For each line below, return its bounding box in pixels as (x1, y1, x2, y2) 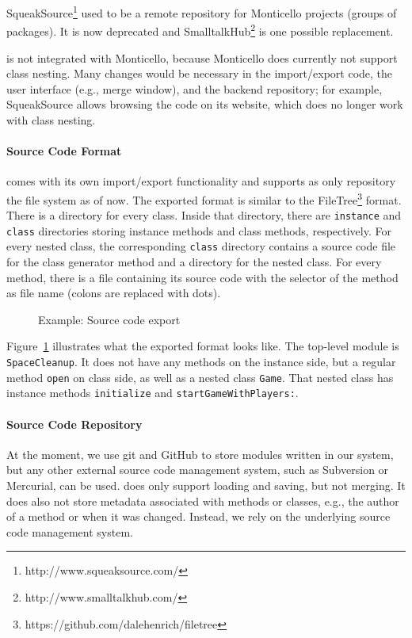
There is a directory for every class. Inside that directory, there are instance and (6, 207, 402, 223)
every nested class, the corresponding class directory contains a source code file (6, 238, 396, 254)
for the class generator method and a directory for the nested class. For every (6, 254, 382, 270)
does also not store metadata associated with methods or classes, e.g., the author (6, 492, 399, 509)
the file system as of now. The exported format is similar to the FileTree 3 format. (6, 189, 402, 208)
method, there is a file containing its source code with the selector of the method (6, 269, 399, 285)
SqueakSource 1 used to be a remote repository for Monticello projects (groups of (6, 2, 397, 21)
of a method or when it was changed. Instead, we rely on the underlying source (6, 508, 391, 525)
